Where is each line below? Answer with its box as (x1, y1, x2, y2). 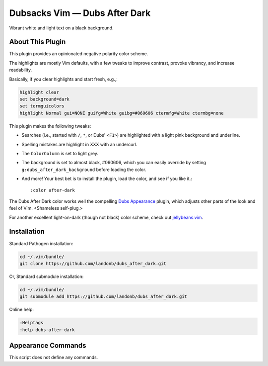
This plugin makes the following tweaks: (9, 123, 91, 129)
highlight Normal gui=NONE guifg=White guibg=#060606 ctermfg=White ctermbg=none (19, 110, 224, 116)
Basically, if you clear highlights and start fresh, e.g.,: (9, 76, 118, 82)
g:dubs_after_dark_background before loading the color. (21, 167, 146, 173)
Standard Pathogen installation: (9, 240, 73, 246)
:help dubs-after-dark (19, 327, 75, 333)
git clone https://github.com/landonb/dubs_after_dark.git (19, 261, 166, 266)
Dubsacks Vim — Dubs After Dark (9, 7, 151, 18)
